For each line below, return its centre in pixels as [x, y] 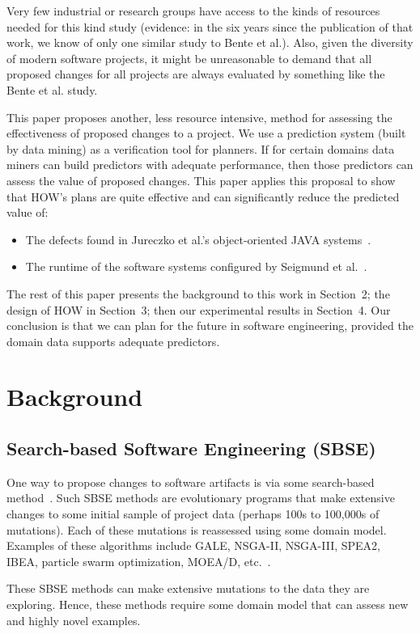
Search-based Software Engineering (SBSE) [191, 448]
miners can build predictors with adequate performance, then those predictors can [210, 165]
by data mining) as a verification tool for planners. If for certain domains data [201, 148]
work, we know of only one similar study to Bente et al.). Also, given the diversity [210, 42]
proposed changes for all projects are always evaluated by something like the [196, 74]
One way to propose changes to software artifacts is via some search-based [191, 482]
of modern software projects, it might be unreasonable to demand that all [189, 58]
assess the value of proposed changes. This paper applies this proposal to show [201, 180]
